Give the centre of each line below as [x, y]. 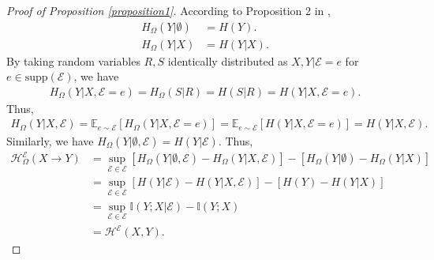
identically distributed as [228, 60]
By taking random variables [73, 60]
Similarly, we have [50, 140]
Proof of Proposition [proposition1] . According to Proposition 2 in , [168, 10]
